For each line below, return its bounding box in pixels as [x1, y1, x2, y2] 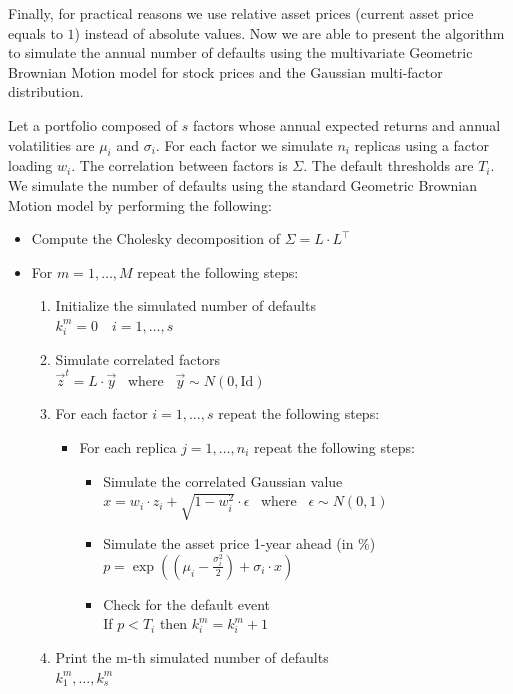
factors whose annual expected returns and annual [193, 114, 501, 135]
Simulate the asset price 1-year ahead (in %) [103, 533, 376, 554]
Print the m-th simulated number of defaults [55, 646, 329, 667]
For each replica [79, 437, 177, 458]
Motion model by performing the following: [8, 194, 272, 215]
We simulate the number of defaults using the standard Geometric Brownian [8, 174, 477, 195]
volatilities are [8, 134, 95, 155]
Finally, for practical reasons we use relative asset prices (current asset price [8, 3, 474, 23]
